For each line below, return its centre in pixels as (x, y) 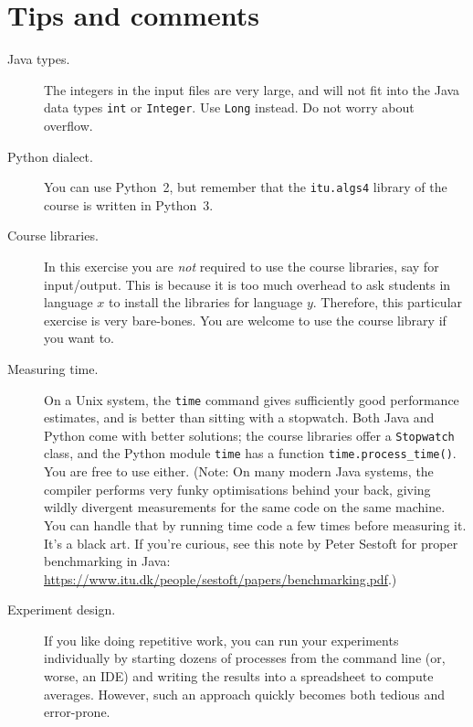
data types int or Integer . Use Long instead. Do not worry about (229, 107)
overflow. (68, 125)
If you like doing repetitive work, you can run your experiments (221, 640)
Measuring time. (53, 368)
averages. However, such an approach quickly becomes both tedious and (245, 694)
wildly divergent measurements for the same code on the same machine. (245, 507)
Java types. (39, 59)
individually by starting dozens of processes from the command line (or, (245, 658)
